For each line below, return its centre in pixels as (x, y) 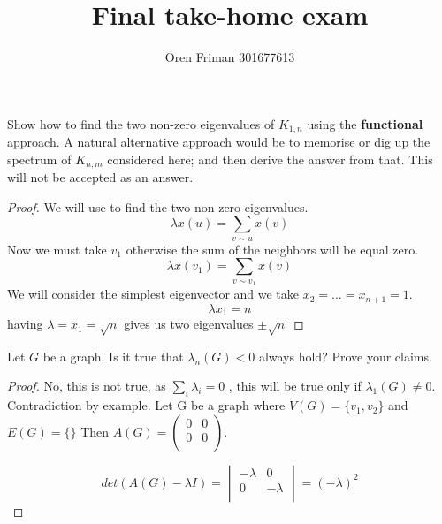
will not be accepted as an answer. (100, 177)
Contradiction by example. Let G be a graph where (146, 405)
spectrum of (39, 159)
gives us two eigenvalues (189, 324)
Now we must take (57, 249)
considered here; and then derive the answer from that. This (270, 159)
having (25, 324)
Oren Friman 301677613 (230, 57)
